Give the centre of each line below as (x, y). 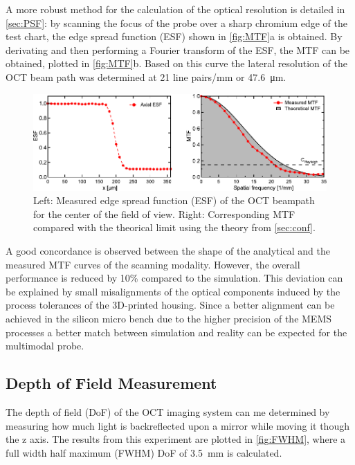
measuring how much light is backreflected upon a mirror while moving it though (177, 425)
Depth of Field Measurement (111, 383)
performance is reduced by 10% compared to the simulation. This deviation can (174, 278)
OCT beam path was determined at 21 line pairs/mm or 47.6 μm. (146, 76)
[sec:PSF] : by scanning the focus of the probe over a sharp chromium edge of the (176, 22)
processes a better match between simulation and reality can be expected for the (176, 332)
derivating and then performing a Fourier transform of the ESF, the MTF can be (178, 49)
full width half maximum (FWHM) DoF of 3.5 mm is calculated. (144, 452)
